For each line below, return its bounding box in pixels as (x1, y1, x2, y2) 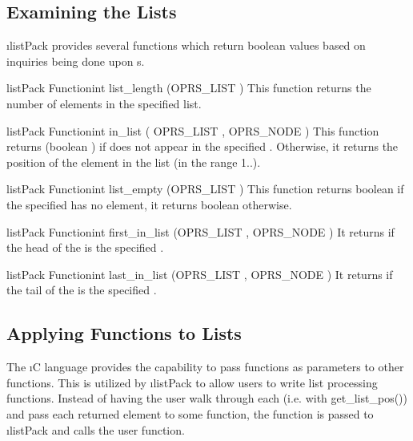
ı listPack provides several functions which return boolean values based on (6, 37, 366, 54)
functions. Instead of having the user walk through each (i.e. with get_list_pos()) (6, 390, 407, 407)
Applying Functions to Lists (6, 321, 242, 346)
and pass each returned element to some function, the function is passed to (6, 405, 374, 422)
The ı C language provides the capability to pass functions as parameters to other (6, 358, 404, 375)
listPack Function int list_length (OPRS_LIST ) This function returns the (6, 79, 371, 96)
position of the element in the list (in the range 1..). (6, 153, 261, 170)
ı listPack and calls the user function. (6, 421, 185, 438)
